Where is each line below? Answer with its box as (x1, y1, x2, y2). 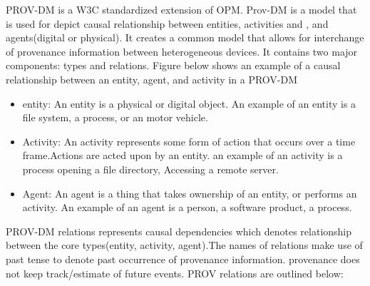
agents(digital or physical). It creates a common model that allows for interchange (6, 30, 364, 45)
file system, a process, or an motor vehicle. (22, 110, 208, 125)
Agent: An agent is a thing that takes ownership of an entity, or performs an (22, 185, 357, 200)
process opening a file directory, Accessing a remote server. (22, 161, 279, 176)
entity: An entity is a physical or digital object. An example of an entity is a (22, 96, 356, 111)
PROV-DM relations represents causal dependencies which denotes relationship (6, 223, 352, 238)
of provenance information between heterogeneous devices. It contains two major (6, 44, 358, 58)
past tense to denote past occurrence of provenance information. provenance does (6, 251, 360, 266)
